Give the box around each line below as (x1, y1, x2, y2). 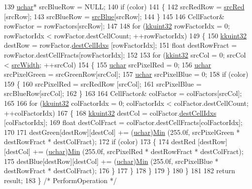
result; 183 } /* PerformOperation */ (4, 175, 117, 185)
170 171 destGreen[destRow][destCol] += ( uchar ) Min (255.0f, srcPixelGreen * (4, 126, 240, 137)
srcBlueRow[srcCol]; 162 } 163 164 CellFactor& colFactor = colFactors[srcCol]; (4, 88, 242, 98)
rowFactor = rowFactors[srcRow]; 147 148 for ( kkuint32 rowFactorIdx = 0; (4, 21, 230, 31)
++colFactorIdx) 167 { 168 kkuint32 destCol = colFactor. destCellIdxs (4, 107, 216, 118)
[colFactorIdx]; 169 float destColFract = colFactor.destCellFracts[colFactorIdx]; (4, 117, 243, 127)
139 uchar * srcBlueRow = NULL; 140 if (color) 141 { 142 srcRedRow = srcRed (4, 1, 245, 11)
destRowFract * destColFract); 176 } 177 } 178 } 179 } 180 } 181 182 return (4, 165, 235, 176)
